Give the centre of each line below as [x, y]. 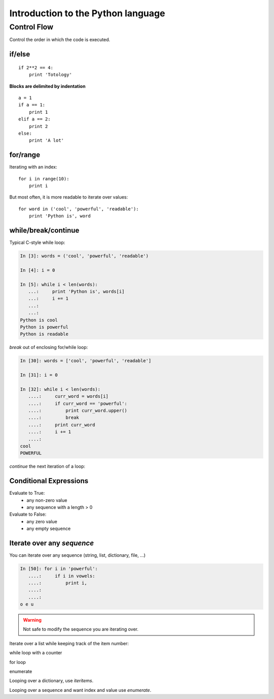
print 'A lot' [46, 140]
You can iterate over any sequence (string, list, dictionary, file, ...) [77, 555]
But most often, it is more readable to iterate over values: [69, 197]
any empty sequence [49, 529]
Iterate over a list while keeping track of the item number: [69, 643]
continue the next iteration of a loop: [47, 466]
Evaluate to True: [27, 493]
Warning [32, 620]
